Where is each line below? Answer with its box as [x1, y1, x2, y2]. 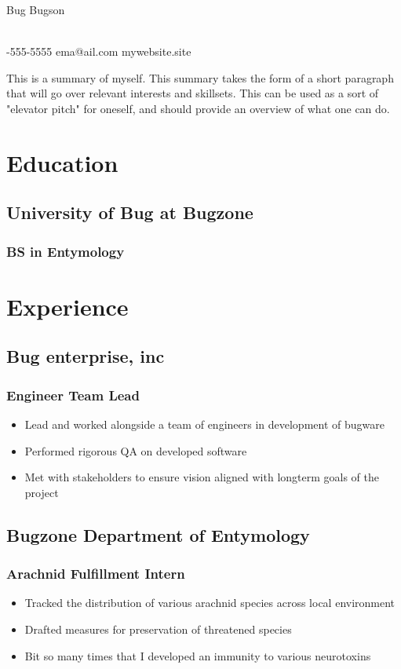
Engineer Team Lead [6, 385, 140, 404]
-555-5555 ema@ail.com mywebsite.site [6, 43, 191, 60]
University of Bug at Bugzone [6, 200, 253, 225]
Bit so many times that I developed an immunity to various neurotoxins [24, 647, 371, 664]
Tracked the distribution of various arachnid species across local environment [24, 594, 396, 611]
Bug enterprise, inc [6, 344, 165, 368]
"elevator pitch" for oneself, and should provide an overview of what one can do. [6, 100, 390, 116]
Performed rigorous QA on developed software [24, 442, 247, 459]
